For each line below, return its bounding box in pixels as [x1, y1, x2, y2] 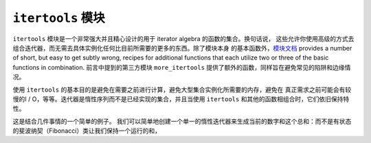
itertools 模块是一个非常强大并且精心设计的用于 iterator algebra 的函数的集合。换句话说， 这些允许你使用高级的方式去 [12, 34, 355, 42]
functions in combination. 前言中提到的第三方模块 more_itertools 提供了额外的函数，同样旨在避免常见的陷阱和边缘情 [12, 63, 351, 71]
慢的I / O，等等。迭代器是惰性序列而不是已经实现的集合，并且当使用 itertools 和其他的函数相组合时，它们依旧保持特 [12, 94, 350, 103]
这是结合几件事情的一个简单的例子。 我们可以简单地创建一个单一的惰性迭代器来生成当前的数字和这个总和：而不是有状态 [12, 117, 352, 125]
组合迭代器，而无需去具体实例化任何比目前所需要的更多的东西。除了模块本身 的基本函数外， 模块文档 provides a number [12, 44, 352, 52]
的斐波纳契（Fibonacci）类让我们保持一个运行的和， [12, 127, 161, 135]
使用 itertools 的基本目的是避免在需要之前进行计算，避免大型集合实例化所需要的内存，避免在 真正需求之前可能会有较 [12, 86, 352, 94]
